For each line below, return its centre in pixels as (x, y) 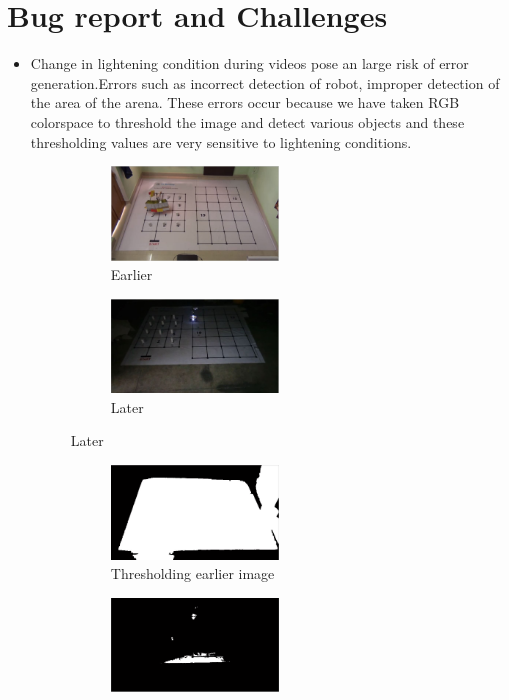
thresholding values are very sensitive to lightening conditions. (221, 141)
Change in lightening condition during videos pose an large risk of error (249, 63)
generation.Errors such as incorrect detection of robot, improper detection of (265, 82)
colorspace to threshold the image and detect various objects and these (247, 121)
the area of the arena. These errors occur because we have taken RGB (245, 102)
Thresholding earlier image (192, 573)
